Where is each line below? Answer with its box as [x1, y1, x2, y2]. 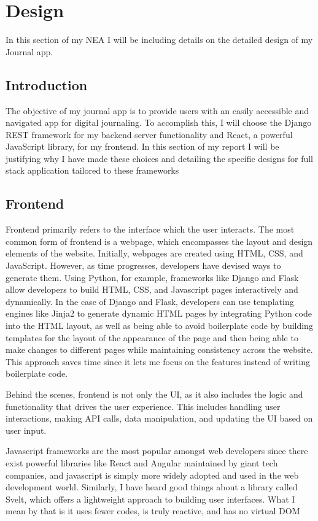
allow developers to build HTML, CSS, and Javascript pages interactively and [6, 283, 298, 296]
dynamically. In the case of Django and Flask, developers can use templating [6, 295, 294, 307]
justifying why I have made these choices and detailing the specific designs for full [6, 152, 313, 164]
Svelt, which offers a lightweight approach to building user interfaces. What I [6, 492, 295, 505]
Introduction [6, 75, 88, 94]
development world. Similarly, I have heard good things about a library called [6, 480, 298, 493]
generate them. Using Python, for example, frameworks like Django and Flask [6, 271, 299, 284]
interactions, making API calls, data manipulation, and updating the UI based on [6, 412, 313, 425]
